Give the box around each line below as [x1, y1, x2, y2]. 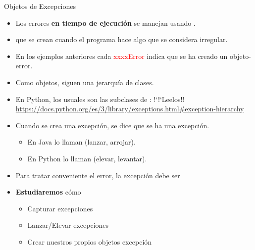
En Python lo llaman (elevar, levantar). [27, 153, 147, 163]
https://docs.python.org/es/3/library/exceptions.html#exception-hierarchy [15, 103, 244, 114]
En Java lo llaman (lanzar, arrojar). [27, 137, 136, 147]
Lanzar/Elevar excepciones [27, 220, 109, 230]
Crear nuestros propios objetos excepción [27, 236, 152, 247]
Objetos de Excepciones [4, 1, 76, 11]
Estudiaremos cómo [15, 187, 81, 197]
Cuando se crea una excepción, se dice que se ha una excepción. [15, 120, 209, 130]
